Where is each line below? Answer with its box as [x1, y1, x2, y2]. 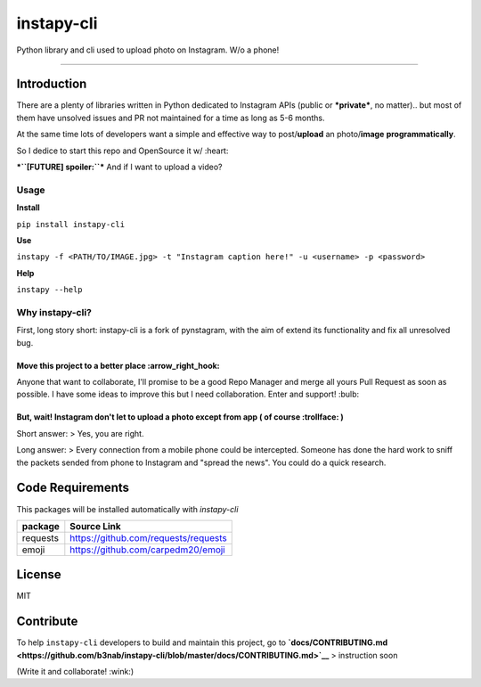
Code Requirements [16, 480, 129, 495]
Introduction [16, 77, 87, 92]
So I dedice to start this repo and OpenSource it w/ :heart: [16, 145, 229, 156]
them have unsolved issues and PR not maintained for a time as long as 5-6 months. [16, 112, 325, 123]
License [16, 567, 61, 583]
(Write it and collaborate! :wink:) [16, 667, 134, 677]
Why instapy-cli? [16, 306, 93, 318]
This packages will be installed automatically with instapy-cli [16, 503, 239, 514]
